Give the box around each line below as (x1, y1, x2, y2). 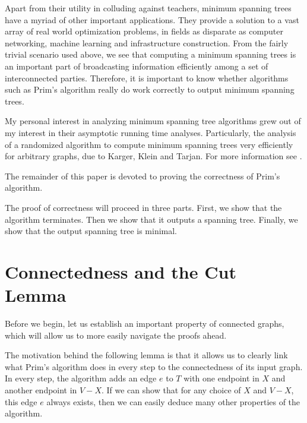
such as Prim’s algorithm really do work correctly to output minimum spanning (5, 83, 295, 96)
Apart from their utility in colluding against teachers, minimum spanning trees (5, 2, 292, 14)
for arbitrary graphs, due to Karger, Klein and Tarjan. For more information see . (5, 150, 302, 162)
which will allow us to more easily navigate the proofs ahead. (5, 329, 227, 341)
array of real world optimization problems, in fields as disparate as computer (5, 25, 283, 37)
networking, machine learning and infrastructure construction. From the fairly (5, 36, 289, 49)
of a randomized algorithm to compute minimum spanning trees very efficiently (5, 138, 293, 150)
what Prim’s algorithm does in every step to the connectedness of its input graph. (5, 360, 303, 373)
